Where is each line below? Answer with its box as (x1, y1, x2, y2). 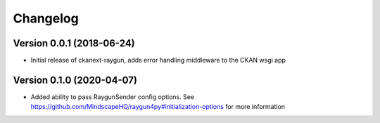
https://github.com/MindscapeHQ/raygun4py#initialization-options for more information (30, 103, 285, 111)
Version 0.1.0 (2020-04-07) (13, 74, 137, 86)
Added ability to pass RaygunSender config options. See (30, 92, 195, 101)
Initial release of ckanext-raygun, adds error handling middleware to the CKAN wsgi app (30, 56, 286, 65)
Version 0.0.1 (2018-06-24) (13, 37, 135, 49)
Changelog (13, 11, 79, 26)
